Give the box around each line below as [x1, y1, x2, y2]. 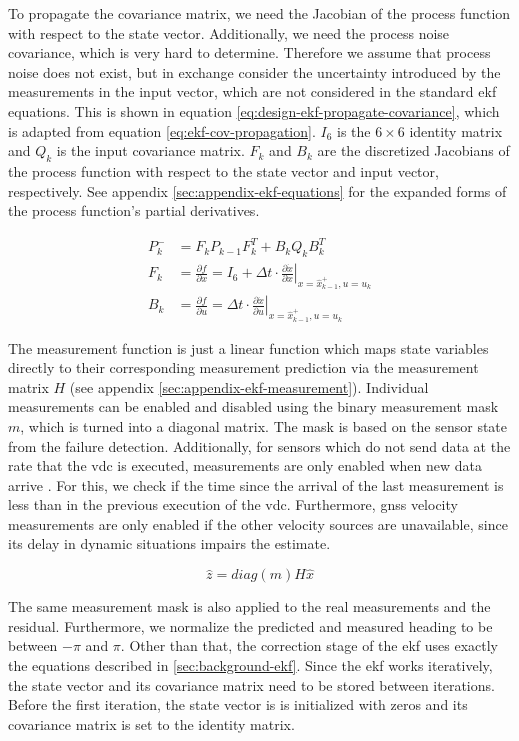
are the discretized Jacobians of [317, 140, 510, 161]
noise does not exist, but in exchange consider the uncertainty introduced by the [8, 61, 501, 82]
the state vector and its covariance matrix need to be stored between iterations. [8, 674, 495, 695]
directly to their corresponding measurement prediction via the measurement [8, 357, 479, 378]
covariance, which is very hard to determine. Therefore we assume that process [8, 42, 491, 63]
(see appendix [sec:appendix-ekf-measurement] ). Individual [69, 376, 429, 397]
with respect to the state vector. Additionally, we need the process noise [8, 22, 450, 43]
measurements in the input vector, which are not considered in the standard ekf [8, 81, 497, 102]
